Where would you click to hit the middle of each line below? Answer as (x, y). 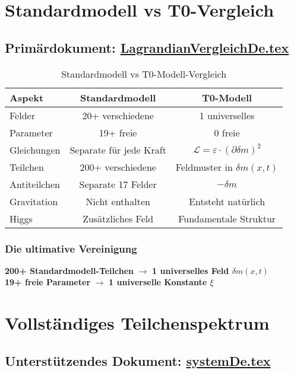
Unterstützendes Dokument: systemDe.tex (138, 360)
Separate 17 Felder (118, 184)
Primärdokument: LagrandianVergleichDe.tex (147, 47)
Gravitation (34, 201)
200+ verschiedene (118, 167)
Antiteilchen (35, 184)
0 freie (227, 132)
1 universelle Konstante (158, 282)
